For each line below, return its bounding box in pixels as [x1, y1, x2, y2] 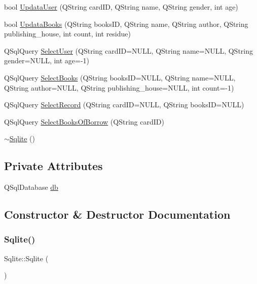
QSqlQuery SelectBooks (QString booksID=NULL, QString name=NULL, [4, 72, 236, 83]
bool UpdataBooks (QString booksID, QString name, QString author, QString [4, 18, 248, 29]
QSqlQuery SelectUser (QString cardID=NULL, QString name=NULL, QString [4, 45, 253, 56]
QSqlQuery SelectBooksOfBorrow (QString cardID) [4, 116, 164, 127]
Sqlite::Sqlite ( [4, 253, 49, 263]
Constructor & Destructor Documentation [4, 207, 231, 222]
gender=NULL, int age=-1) [4, 55, 90, 66]
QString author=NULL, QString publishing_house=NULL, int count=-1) [4, 82, 234, 93]
